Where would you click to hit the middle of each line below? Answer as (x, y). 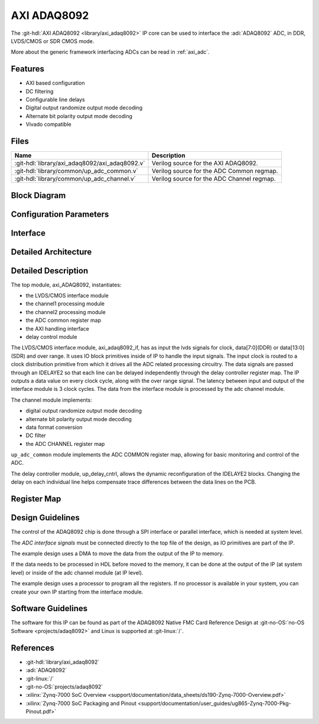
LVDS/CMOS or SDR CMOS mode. (53, 41)
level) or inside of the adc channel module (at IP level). (77, 572)
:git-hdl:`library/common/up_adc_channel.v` (75, 179)
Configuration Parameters (60, 214)
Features (27, 69)
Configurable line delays (55, 100)
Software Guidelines (49, 609)
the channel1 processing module (65, 304)
